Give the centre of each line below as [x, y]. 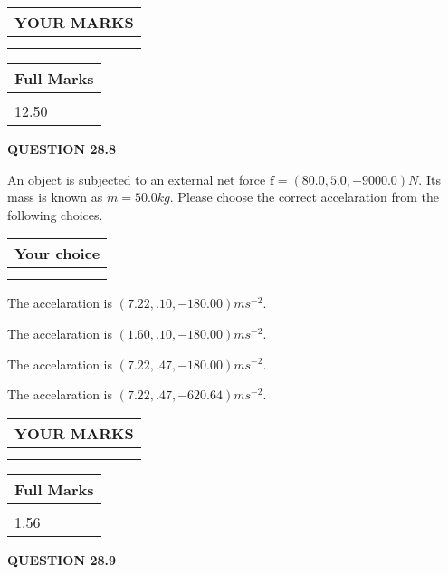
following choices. [55, 214]
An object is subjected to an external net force [137, 179]
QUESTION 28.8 [62, 149]
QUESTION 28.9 [62, 559]
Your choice [57, 254]
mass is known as [55, 197]
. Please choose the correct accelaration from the [304, 197]
